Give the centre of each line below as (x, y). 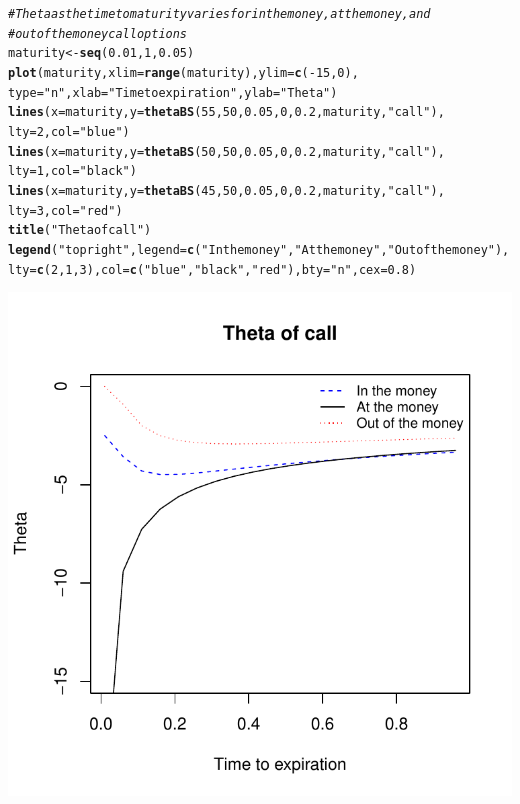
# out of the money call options (98, 33)
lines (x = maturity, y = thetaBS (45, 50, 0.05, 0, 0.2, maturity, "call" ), (226, 190)
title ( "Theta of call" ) (80, 230)
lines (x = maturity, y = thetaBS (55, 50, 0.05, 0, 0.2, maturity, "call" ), (226, 112)
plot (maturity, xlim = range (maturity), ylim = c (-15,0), (183, 72)
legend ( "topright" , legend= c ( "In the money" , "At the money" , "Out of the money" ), (259, 249)
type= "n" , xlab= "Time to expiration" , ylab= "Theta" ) (173, 92)
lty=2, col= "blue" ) (69, 131)
